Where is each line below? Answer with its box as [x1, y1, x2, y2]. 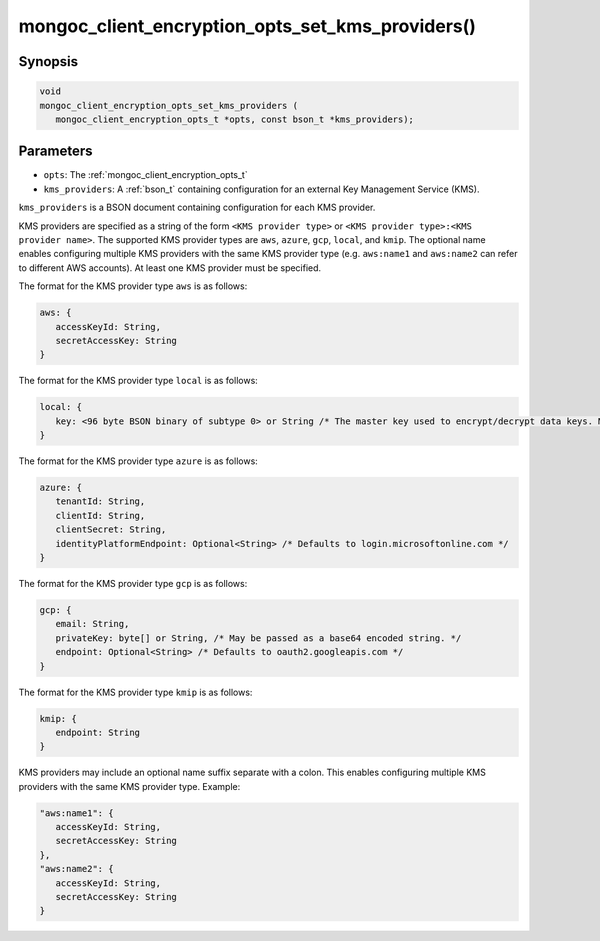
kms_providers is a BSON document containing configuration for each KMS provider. [18, 201, 376, 214]
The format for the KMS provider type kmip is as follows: [18, 686, 253, 698]
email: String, [55, 618, 130, 630]
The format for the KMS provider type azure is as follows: [18, 455, 259, 467]
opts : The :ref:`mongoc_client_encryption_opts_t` [43, 169, 249, 181]
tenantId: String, [55, 496, 146, 507]
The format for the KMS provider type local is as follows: [18, 375, 259, 387]
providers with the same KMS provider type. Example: [18, 780, 241, 792]
